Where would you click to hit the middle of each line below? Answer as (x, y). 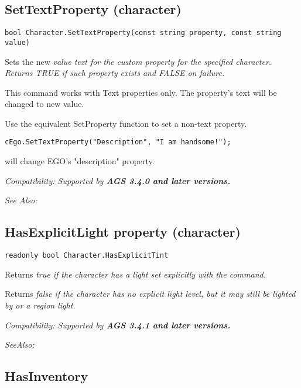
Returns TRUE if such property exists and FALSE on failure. (115, 73)
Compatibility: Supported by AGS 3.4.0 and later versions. (118, 180)
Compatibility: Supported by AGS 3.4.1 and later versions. (118, 325)
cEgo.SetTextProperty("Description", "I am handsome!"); (118, 142)
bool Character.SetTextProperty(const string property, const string (143, 33)
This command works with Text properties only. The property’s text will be (141, 92)
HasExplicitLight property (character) (123, 232)
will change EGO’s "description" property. (80, 161)
